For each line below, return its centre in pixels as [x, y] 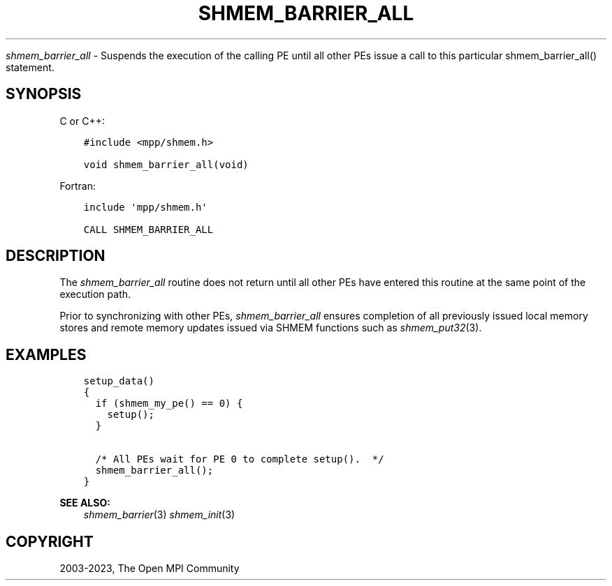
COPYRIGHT [50, 541]
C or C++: [82, 121]
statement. [30, 67]
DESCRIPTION [56, 256]
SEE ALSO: [85, 503]
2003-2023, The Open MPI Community [150, 569]
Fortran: [78, 186]
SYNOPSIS [44, 94]
